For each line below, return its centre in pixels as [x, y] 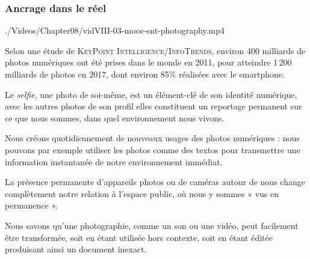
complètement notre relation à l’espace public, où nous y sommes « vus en [142, 193]
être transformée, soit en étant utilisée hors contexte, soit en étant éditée [139, 237]
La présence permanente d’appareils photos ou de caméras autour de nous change [155, 182]
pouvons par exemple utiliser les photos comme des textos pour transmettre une [153, 149]
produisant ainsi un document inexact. [76, 249]
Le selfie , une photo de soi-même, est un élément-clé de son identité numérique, [151, 94]
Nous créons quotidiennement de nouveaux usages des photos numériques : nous [152, 138]
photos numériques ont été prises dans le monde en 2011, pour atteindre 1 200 [148, 62]
